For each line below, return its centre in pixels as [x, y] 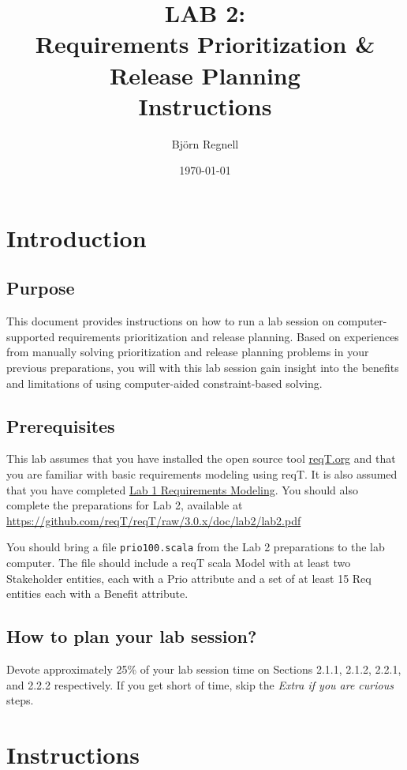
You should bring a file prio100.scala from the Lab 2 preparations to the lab [196, 547]
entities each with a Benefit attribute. [97, 593]
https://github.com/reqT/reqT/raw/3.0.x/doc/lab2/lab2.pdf [154, 520]
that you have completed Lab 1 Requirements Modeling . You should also [182, 489]
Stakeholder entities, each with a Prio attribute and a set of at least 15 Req [189, 578]
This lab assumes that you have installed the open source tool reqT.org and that [201, 458]
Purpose [41, 288]
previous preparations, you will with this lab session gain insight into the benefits [203, 368]
